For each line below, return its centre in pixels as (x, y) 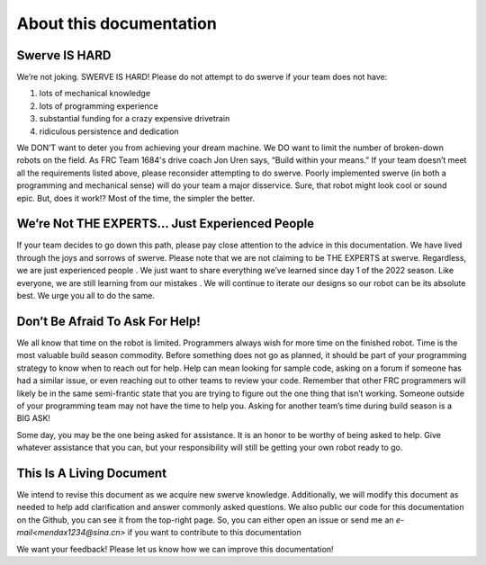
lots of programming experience (99, 106)
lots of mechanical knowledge (95, 94)
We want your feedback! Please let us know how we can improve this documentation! (175, 549)
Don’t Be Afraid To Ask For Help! (109, 321)
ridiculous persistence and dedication (109, 131)
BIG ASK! (34, 418)
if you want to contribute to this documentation (214, 533)
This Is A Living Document (91, 473)
